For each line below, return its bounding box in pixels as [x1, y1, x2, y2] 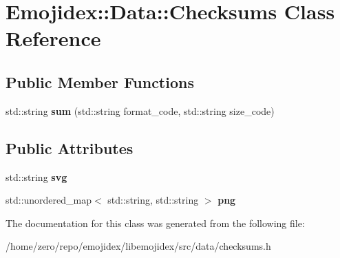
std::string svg [6, 169, 67, 184]
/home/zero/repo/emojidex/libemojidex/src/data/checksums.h [6, 239, 271, 253]
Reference [6, 24, 101, 52]
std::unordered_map [6, 193, 92, 207]
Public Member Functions [6, 71, 194, 92]
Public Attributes [6, 137, 134, 158]
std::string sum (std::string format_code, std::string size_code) [6, 103, 275, 118]
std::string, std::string [107, 193, 199, 207]
